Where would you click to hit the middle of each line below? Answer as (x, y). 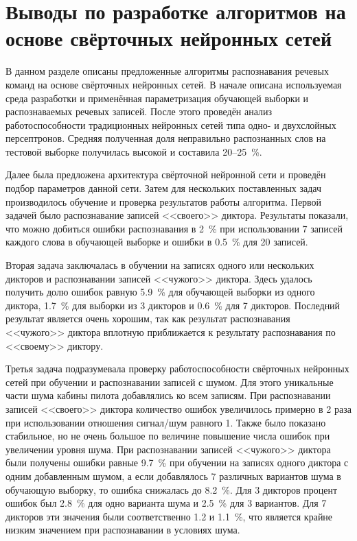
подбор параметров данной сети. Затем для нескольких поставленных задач (164, 188)
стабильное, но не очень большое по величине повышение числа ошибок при (168, 436)
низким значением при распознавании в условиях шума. (123, 530)
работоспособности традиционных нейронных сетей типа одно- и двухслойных (171, 124)
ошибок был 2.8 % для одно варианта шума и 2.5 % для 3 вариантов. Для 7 (166, 503)
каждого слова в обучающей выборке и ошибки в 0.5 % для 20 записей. (157, 242)
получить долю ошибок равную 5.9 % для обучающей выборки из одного (160, 292)
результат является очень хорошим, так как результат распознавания (148, 318)
